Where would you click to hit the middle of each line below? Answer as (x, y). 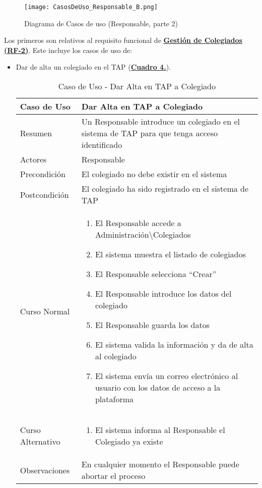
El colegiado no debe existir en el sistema (154, 174)
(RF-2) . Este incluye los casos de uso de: (68, 50)
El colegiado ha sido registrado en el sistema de (165, 189)
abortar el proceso (113, 476)
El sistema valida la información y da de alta (174, 345)
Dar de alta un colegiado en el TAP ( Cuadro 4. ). (93, 67)
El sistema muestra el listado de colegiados (170, 254)
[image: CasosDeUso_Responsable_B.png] (91, 7)
